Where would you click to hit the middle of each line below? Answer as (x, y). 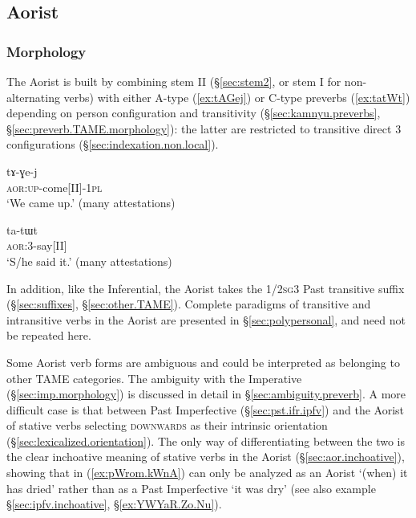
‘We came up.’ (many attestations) (91, 203)
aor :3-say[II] (37, 245)
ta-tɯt (22, 229)
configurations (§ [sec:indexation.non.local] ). (113, 144)
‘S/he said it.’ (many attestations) (89, 261)
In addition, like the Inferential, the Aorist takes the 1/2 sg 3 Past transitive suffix (206, 288)
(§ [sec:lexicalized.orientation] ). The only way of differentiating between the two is (206, 441)
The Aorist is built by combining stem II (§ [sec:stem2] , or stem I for (174, 81)
